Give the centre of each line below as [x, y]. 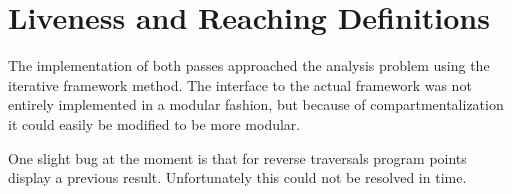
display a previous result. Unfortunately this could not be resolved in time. [237, 177]
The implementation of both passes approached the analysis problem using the [249, 65]
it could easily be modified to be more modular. [154, 123]
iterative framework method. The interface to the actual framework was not [240, 84]
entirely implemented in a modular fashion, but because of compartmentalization [256, 104]
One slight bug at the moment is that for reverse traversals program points [237, 157]
